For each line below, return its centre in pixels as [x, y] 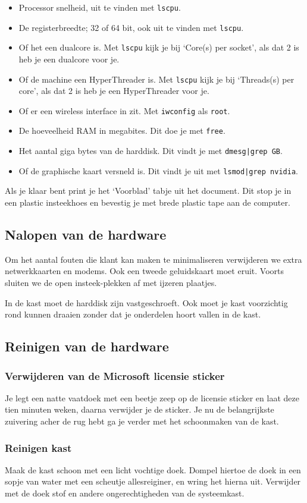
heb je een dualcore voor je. [69, 59]
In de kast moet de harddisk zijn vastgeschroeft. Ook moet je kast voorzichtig [146, 302]
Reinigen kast [38, 447]
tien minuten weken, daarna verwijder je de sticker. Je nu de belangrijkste [140, 409]
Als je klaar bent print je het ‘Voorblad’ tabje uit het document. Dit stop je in [148, 191]
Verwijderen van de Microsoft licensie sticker [115, 375]
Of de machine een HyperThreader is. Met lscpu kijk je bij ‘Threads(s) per [156, 79]
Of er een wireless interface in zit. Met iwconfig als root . [124, 110]
